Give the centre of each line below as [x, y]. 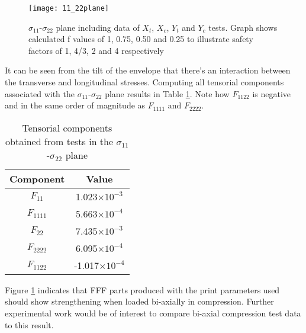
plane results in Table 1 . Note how [167, 93]
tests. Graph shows [243, 27]
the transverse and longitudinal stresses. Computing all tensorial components [144, 82]
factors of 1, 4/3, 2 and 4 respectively [96, 50]
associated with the [40, 93]
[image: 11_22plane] [69, 8]
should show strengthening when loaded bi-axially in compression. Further [139, 301]
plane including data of [98, 27]
